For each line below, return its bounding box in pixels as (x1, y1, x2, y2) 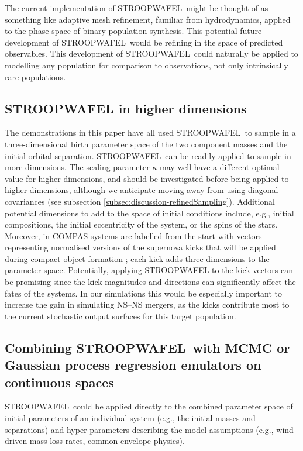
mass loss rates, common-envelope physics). (29, 435, 185, 447)
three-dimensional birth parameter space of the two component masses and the (5, 137, 288, 150)
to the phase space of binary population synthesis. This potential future (5, 25, 262, 37)
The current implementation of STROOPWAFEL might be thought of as (5, 2, 268, 13)
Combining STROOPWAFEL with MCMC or (5, 338, 290, 356)
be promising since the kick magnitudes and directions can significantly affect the (5, 276, 296, 288)
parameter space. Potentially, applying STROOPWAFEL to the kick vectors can (5, 264, 294, 276)
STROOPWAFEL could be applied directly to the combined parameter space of (5, 400, 293, 412)
